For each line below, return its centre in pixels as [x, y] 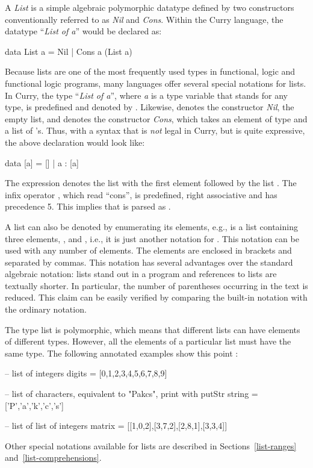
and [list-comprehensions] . [53, 457]
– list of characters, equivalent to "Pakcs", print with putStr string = [132, 394]
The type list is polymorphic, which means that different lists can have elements [153, 329]
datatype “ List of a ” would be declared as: [83, 31]
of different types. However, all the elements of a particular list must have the [148, 341]
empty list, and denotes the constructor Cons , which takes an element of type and [156, 118]
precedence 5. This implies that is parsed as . [88, 206]
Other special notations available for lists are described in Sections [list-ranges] [151, 445]
